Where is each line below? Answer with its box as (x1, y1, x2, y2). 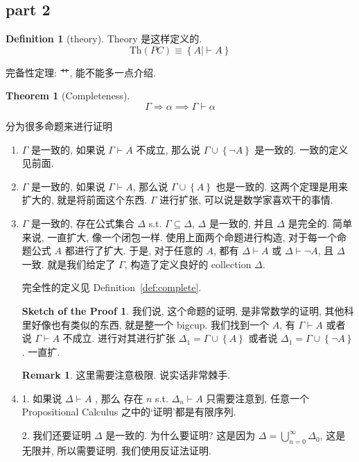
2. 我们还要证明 (21, 428, 91, 443)
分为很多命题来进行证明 (6, 118, 112, 133)
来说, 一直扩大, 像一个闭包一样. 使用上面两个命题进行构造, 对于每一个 (21, 229, 338, 244)
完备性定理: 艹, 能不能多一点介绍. (6, 65, 156, 79)
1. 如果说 (21, 390, 62, 405)
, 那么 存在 (95, 390, 143, 405)
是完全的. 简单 (288, 215, 353, 230)
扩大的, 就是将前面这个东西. (21, 192, 148, 207)
